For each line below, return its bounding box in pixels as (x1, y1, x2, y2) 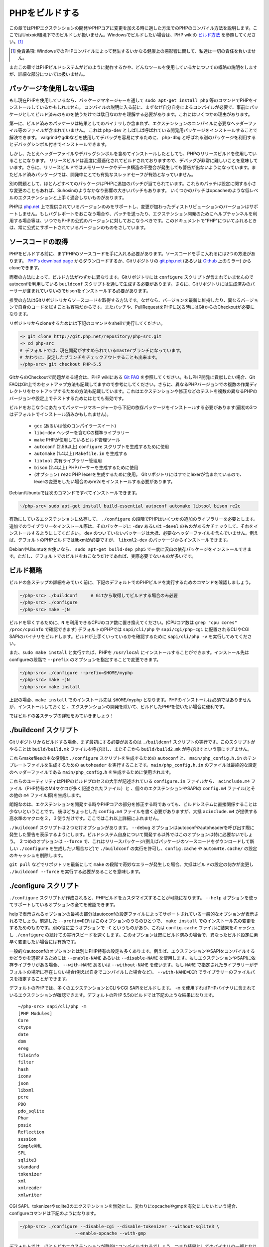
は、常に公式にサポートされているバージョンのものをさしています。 (9, 224, 148, 230)
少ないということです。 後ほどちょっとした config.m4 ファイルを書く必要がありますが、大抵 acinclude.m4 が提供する (9, 808, 258, 814)
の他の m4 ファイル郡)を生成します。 (9, 792, 84, 798)
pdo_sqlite (18, 1108, 45, 1114)
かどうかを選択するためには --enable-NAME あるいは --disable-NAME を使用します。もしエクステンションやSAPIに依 (9, 955, 256, 961)
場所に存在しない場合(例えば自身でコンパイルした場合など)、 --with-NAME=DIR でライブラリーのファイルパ (30, 969, 255, 975)
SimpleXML (18, 1143, 42, 1149)
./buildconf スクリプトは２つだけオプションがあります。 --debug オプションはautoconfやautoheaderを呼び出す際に (9, 825, 255, 831)
